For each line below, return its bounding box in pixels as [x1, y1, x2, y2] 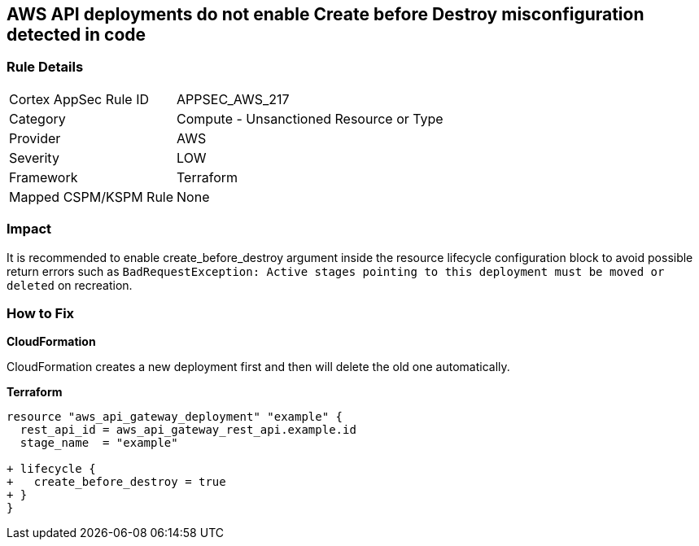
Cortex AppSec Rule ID [9, 90, 150, 107]
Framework [9, 168, 78, 186]
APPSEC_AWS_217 [177, 90, 290, 107]
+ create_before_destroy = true [7, 475, 226, 489]
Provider [9, 129, 61, 146]
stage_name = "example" [20, 436, 178, 450]
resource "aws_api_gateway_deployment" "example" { [7, 410, 343, 424]
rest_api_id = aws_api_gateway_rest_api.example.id [20, 423, 356, 437]
